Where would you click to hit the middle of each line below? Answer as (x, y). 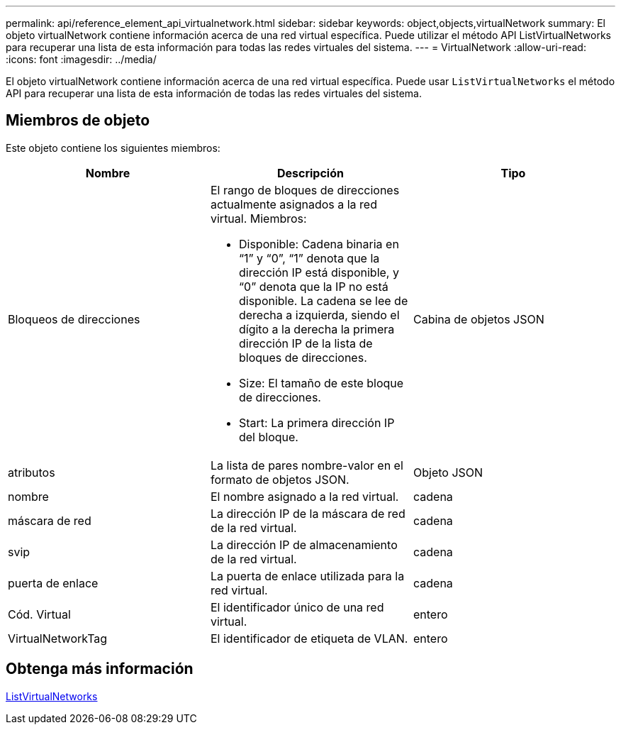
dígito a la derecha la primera (317, 329)
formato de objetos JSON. (280, 479)
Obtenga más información (100, 669)
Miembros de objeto (78, 121)
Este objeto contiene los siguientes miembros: (113, 148)
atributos (32, 472)
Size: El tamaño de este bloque (321, 383)
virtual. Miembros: (258, 218)
